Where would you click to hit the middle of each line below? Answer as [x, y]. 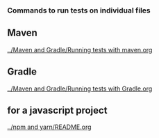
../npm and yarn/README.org [49, 127]
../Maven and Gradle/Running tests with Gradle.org [80, 89]
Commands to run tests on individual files [79, 10]
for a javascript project [57, 110]
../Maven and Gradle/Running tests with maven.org [80, 49]
